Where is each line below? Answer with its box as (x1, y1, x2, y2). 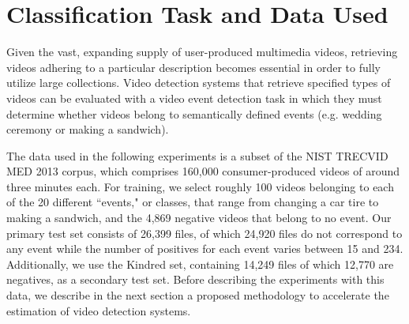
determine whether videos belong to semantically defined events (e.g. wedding (6, 105, 382, 122)
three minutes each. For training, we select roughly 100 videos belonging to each (6, 178, 394, 194)
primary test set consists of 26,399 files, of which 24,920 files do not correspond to (6, 224, 403, 241)
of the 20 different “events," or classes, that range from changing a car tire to (6, 194, 379, 210)
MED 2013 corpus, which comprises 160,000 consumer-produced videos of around (6, 163, 400, 179)
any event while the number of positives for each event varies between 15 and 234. (6, 240, 403, 257)
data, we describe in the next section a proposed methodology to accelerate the (6, 287, 389, 303)
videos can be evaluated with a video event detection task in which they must (6, 89, 382, 106)
